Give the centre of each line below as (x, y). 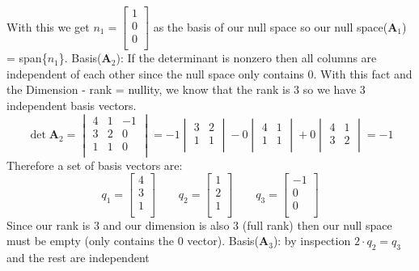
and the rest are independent (78, 257)
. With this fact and (363, 73)
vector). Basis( (223, 241)
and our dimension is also (166, 224)
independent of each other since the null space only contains (155, 73)
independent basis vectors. (72, 105)
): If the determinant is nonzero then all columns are (246, 58)
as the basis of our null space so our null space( (271, 26)
